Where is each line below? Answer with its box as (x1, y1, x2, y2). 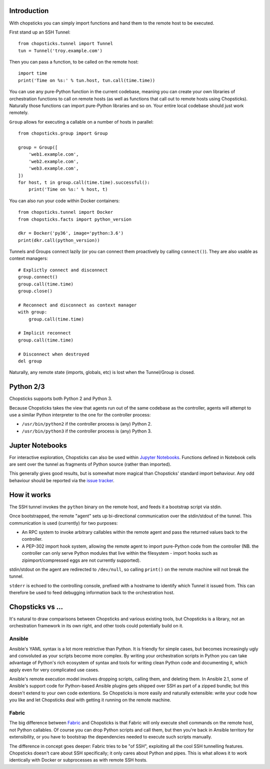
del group (18, 358, 42, 364)
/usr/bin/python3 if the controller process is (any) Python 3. (21, 428, 152, 434)
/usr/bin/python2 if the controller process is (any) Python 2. (21, 421, 152, 427)
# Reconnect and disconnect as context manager (18, 302, 137, 308)
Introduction (9, 7, 49, 15)
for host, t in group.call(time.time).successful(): (18, 179, 150, 185)
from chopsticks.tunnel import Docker (18, 209, 113, 215)
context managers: (9, 255, 48, 261)
